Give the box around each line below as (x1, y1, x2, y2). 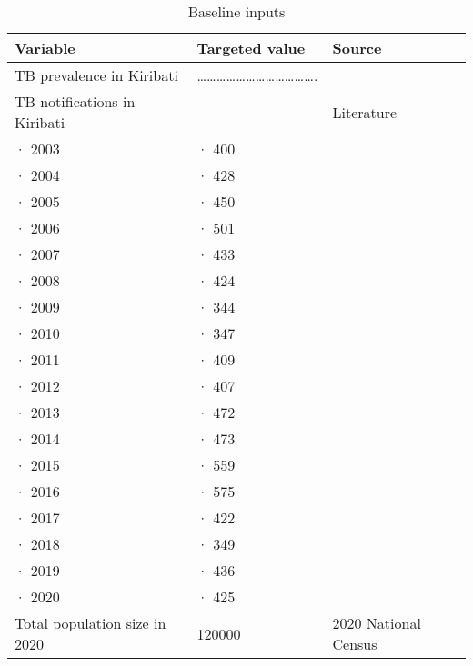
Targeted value (196, 37, 306, 58)
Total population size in (15, 612, 166, 633)
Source (332, 37, 382, 58)
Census (332, 633, 377, 654)
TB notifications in (15, 91, 136, 112)
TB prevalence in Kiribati (15, 65, 178, 85)
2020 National (332, 612, 421, 633)
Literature (332, 101, 398, 123)
